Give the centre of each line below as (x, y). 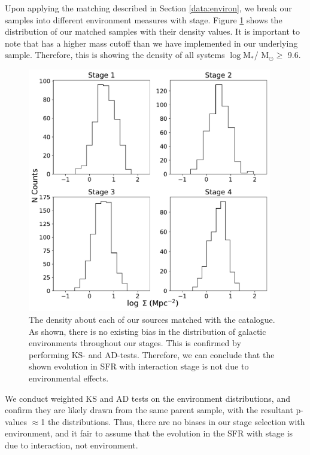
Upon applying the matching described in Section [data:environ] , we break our (148, 8)
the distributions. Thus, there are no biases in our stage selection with (176, 421)
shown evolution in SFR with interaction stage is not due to (139, 366)
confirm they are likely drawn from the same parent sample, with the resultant (149, 410)
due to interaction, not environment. (72, 445)
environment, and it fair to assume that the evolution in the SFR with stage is (149, 433)
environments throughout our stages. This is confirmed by (135, 343)
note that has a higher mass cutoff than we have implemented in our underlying (151, 43)
